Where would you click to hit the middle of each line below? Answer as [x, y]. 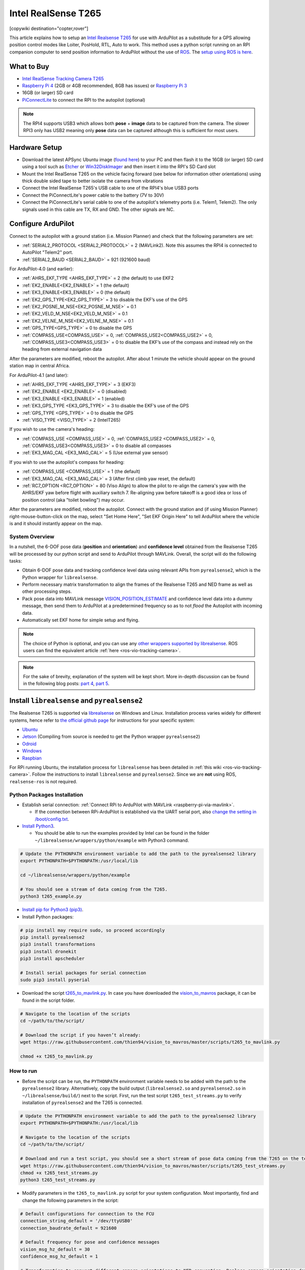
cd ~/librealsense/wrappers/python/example [75, 875]
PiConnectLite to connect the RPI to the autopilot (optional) [84, 100]
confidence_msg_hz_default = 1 [59, 1257]
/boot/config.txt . [52, 819]
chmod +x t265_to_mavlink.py [56, 1056]
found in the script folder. [49, 1000]
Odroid [29, 744]
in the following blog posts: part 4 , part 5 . [66, 684]
